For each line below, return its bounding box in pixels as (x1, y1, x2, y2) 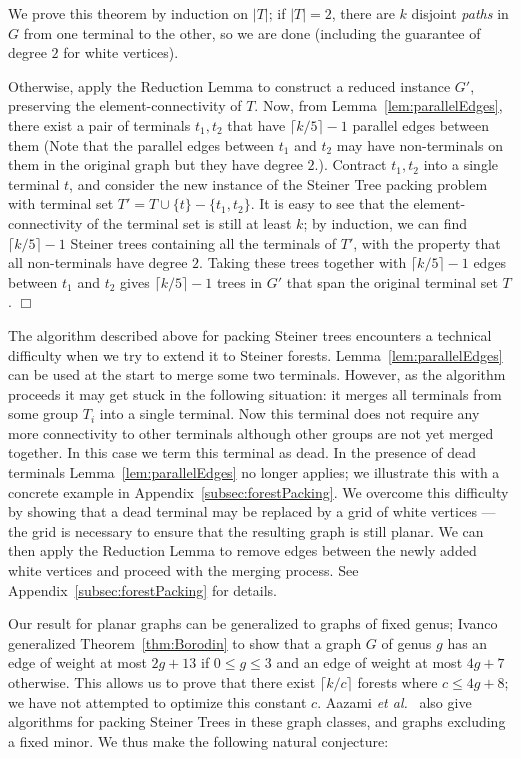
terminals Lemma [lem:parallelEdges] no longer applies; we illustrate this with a (8, 462, 500, 483)
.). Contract (314, 154, 387, 175)
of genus (381, 632, 432, 653)
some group (8, 403, 79, 424)
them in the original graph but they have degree (8, 154, 303, 175)
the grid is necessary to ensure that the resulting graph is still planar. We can (8, 520, 484, 541)
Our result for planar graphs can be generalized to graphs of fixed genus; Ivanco (8, 613, 498, 634)
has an (447, 632, 488, 653)
